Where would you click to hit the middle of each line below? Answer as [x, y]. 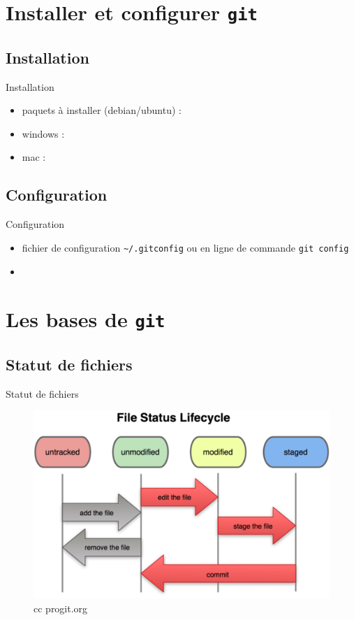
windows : [43, 133]
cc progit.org [61, 608]
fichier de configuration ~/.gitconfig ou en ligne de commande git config [185, 247]
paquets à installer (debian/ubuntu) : [102, 110]
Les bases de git [86, 319]
